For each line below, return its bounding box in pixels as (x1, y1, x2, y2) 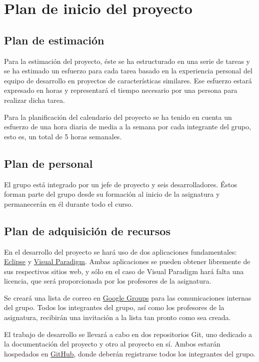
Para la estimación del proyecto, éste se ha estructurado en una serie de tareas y (4, 55, 250, 66)
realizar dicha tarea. (4, 94, 65, 105)
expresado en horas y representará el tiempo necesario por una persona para (4, 85, 237, 95)
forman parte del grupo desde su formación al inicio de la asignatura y (4, 189, 220, 199)
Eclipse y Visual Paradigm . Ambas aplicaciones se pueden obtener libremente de (4, 256, 250, 267)
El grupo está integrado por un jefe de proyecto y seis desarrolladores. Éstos (4, 179, 237, 189)
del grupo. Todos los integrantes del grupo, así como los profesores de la (4, 302, 224, 313)
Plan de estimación (4, 32, 104, 47)
